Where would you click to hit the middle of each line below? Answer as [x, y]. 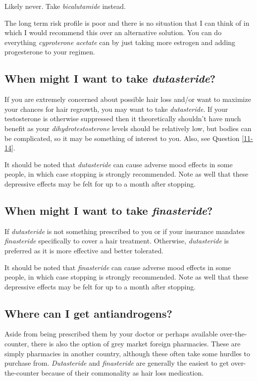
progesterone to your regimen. [50, 52]
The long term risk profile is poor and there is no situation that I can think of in [127, 23]
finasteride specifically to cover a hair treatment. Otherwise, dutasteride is [117, 241]
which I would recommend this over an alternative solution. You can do [113, 32]
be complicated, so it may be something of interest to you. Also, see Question [122, 138]
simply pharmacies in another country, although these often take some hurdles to [127, 353]
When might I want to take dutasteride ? [110, 78]
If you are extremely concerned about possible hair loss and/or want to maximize [128, 99]
